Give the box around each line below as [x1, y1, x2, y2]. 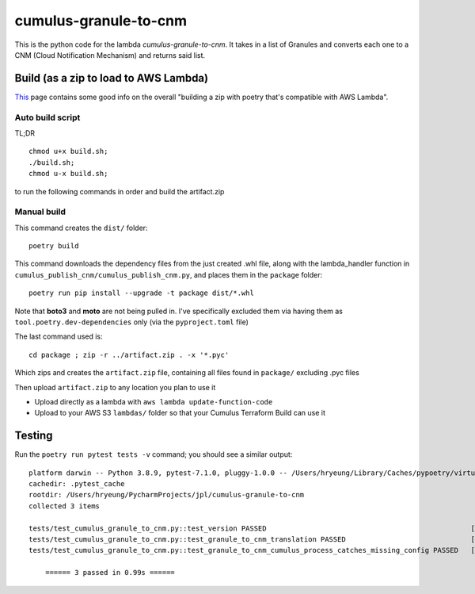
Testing [14, 429, 53, 443]
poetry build [28, 242, 79, 251]
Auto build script [14, 112, 81, 123]
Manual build [14, 206, 66, 217]
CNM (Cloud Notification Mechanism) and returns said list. [14, 50, 206, 59]
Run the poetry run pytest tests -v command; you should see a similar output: [14, 450, 293, 459]
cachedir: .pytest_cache [28, 480, 125, 489]
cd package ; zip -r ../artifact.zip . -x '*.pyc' [28, 350, 230, 359]
